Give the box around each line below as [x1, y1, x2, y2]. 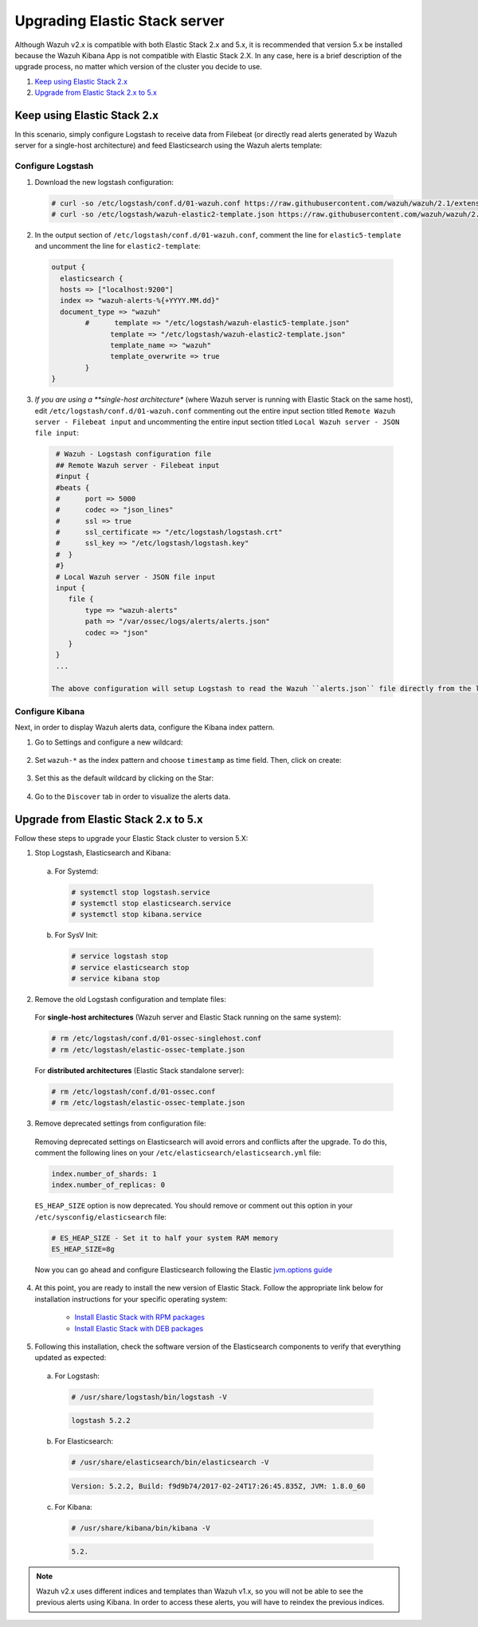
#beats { [56, 483, 90, 492]
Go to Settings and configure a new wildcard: [34, 737, 183, 747]
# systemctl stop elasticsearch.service [71, 898, 231, 908]
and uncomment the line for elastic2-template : [34, 242, 201, 251]
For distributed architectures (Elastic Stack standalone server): [34, 1065, 245, 1075]
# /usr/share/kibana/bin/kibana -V [71, 1523, 210, 1532]
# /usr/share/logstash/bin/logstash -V [71, 1392, 227, 1401]
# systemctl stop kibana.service [71, 910, 202, 919]
